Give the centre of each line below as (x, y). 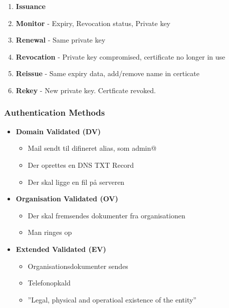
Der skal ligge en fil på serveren (76, 182)
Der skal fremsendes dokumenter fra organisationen (106, 215)
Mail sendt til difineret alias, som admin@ (92, 148)
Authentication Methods (55, 112)
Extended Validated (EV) (61, 249)
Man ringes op (50, 232)
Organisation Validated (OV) (67, 199)
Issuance (31, 6)
